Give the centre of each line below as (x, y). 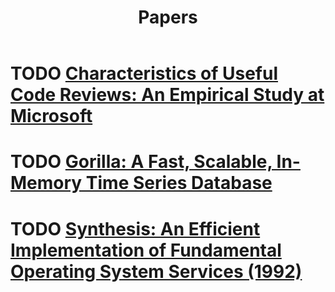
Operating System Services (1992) (156, 271)
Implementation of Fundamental (146, 250)
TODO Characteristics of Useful (144, 73)
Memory (46, 183)
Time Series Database (179, 183)
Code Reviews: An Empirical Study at (167, 95)
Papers (168, 17)
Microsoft (51, 116)
